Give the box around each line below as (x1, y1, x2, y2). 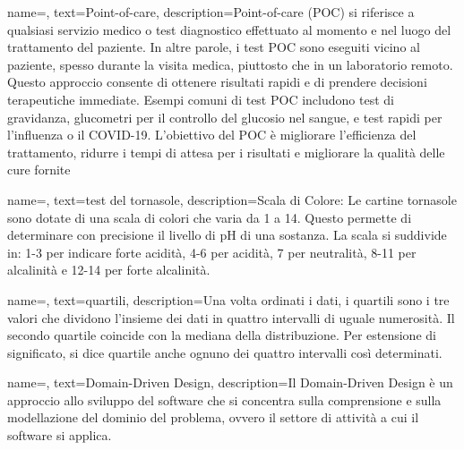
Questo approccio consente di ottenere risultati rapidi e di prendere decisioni (7, 72, 427, 91)
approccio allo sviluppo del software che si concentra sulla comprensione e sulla (7, 390, 442, 409)
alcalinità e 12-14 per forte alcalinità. (7, 260, 211, 279)
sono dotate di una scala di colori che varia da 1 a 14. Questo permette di (7, 208, 412, 226)
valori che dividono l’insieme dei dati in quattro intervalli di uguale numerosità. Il (7, 308, 455, 327)
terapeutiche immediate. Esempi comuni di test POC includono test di (7, 89, 394, 108)
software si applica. (7, 426, 112, 445)
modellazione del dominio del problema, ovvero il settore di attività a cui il (7, 408, 419, 427)
